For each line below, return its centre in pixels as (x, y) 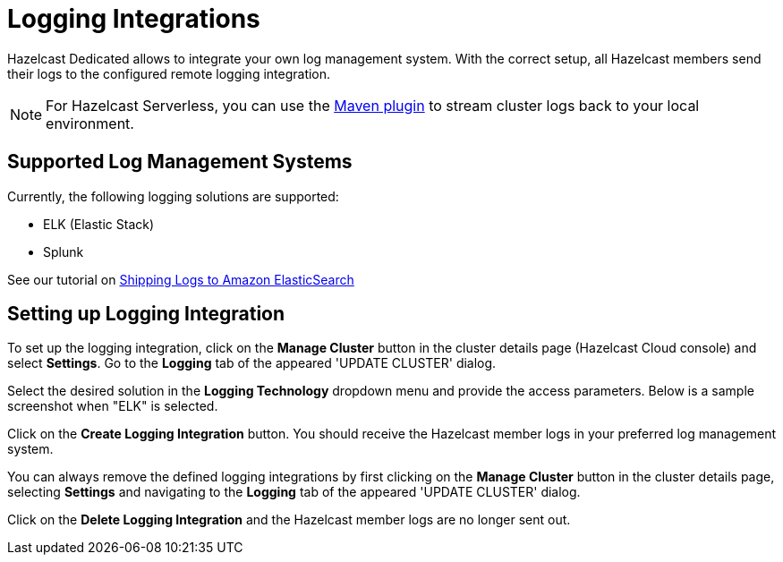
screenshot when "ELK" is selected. (113, 406)
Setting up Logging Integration (146, 314)
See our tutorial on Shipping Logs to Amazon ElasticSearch (181, 279)
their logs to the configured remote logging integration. (169, 73)
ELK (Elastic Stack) (99, 224)
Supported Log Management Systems (180, 162)
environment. (90, 123)
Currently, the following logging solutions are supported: (173, 196)
